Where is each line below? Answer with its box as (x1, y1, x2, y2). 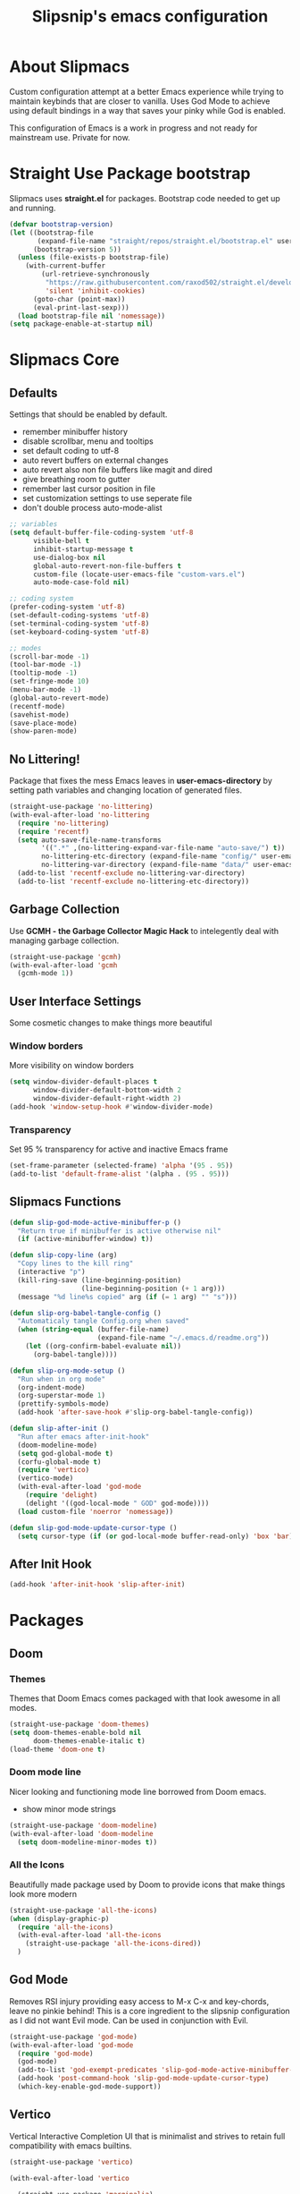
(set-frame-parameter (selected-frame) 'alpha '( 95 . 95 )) (9, 1161, 234, 1170)
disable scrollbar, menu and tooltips (21, 436, 154, 446)
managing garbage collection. (9, 935, 120, 946)
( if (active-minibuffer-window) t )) (17, 1235, 154, 1244)
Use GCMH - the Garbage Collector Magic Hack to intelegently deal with (9, 925, 279, 936)
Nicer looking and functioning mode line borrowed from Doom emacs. (9, 1786, 267, 1797)
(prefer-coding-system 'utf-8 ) (9, 602, 126, 612)
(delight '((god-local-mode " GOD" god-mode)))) (25, 1499, 210, 1508)
